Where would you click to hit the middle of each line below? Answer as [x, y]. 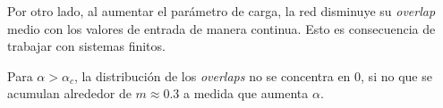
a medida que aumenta [246, 93]
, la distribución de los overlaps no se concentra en [212, 75]
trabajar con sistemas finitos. [86, 46]
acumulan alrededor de [69, 93]
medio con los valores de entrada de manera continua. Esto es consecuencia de [221, 28]
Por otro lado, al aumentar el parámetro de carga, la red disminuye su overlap [221, 11]
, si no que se [396, 75]
